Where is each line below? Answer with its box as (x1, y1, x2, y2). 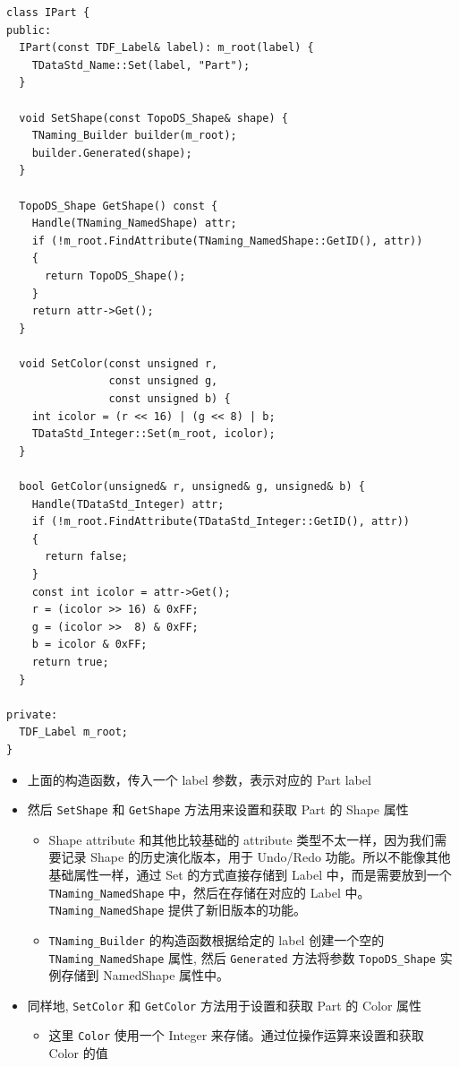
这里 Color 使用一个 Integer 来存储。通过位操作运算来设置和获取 (48, 1026, 424, 1045)
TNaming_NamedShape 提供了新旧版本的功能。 (48, 900, 307, 919)
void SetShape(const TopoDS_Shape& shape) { (19, 111, 288, 125)
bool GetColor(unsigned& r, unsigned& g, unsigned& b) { (19, 480, 365, 494)
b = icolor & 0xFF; (31, 638, 148, 651)
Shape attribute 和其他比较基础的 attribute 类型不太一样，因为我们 (48, 830, 435, 848)
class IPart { (6, 6, 90, 19)
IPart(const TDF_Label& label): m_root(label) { (19, 41, 314, 55)
